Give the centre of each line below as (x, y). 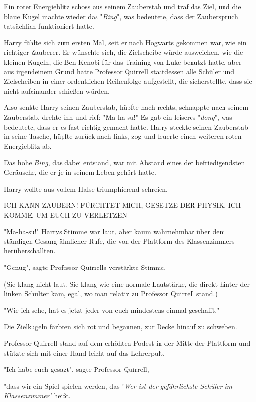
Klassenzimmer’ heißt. (37, 395)
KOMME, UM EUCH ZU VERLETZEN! (66, 215)
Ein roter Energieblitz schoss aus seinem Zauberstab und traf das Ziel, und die (123, 6)
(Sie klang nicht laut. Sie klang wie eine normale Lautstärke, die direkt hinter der (127, 284)
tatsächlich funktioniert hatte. (49, 26)
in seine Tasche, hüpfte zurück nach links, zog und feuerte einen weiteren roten (123, 136)
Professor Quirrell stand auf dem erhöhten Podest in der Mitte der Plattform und (127, 343)
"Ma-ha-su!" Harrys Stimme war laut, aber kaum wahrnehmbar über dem (115, 231)
